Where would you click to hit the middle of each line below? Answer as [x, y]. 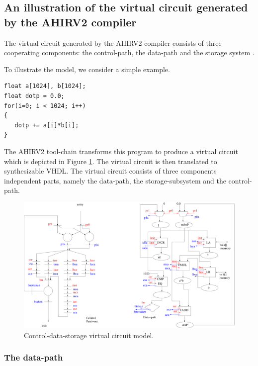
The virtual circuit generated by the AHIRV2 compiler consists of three [113, 43]
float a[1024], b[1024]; [45, 86]
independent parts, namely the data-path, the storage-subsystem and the [115, 180]
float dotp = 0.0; [34, 96]
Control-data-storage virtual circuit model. [89, 335]
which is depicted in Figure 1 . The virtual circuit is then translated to [111, 161]
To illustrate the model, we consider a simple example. [87, 69]
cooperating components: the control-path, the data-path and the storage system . [129, 52]
